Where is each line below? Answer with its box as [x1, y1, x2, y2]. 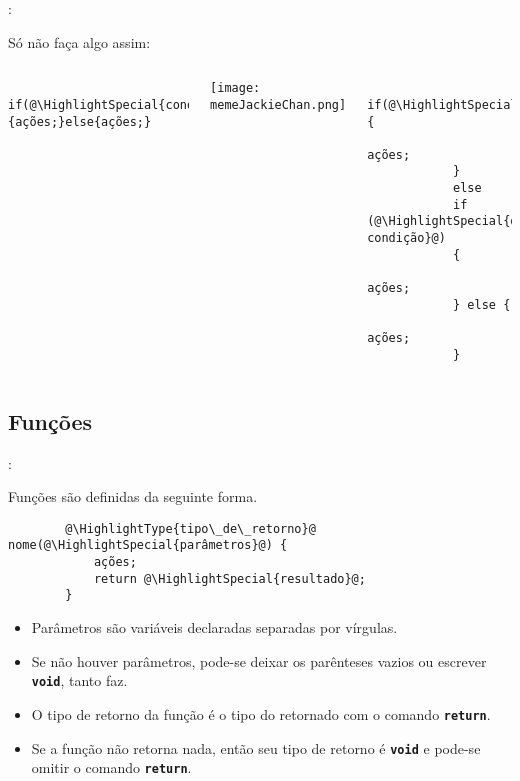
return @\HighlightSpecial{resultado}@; [93, 571, 366, 586]
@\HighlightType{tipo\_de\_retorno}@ [65, 521, 316, 536]
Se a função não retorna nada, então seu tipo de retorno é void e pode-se [31, 737, 481, 758]
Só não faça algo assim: [8, 31, 151, 52]
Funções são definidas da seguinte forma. [8, 486, 258, 507]
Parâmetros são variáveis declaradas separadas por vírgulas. [31, 617, 398, 638]
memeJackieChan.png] [210, 97, 347, 112]
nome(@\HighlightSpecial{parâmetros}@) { [8, 538, 288, 553]
